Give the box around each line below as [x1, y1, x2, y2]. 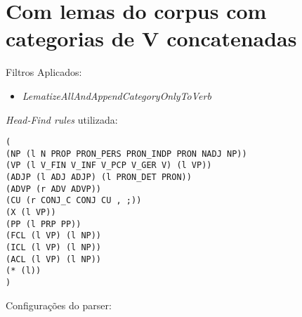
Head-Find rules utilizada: [6, 112, 118, 127]
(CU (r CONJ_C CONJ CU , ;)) [6, 195, 142, 206]
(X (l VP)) [6, 207, 56, 218]
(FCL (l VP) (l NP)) [6, 231, 102, 241]
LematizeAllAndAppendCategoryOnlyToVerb [22, 88, 211, 103]
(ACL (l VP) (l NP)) [6, 254, 102, 264]
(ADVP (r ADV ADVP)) [6, 183, 102, 194]
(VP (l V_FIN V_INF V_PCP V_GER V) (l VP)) [6, 160, 212, 171]
